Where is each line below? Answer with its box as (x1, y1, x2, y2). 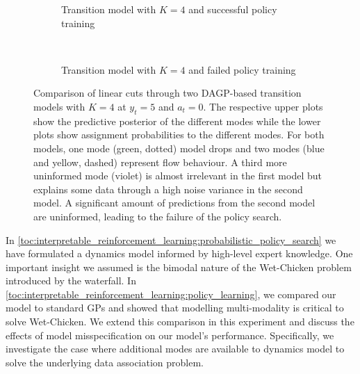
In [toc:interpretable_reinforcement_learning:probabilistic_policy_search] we (6, 232, 336, 247)
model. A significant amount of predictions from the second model (33, 195, 316, 210)
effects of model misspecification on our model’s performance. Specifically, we (6, 327, 334, 342)
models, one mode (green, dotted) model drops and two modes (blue (33, 140, 325, 155)
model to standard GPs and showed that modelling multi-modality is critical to (6, 300, 344, 315)
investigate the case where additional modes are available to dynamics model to (6, 341, 345, 356)
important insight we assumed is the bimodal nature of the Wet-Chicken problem (6, 259, 352, 274)
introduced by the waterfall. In (6, 273, 136, 288)
